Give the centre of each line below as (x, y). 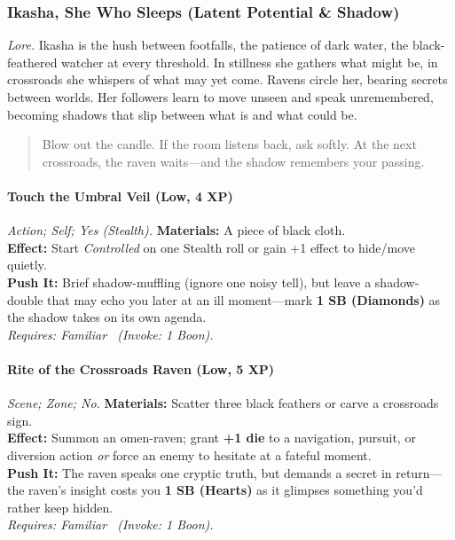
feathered (32, 62)
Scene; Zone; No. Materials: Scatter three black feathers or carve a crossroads (223, 403)
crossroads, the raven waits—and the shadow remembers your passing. (233, 161)
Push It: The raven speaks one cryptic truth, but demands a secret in (200, 472)
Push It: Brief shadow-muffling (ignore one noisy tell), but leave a (189, 282)
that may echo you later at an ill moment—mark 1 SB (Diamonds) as (244, 299)
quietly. (27, 265)
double (25, 299)
